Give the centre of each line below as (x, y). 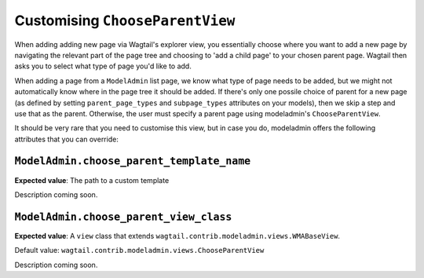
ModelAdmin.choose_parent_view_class (123, 217)
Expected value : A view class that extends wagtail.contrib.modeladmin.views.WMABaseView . (177, 236)
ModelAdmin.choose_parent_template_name (133, 161)
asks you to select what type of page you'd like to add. (103, 66)
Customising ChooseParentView (125, 20)
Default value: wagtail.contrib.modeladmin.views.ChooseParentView (139, 251)
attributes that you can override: (67, 139)
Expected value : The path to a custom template (92, 180)
